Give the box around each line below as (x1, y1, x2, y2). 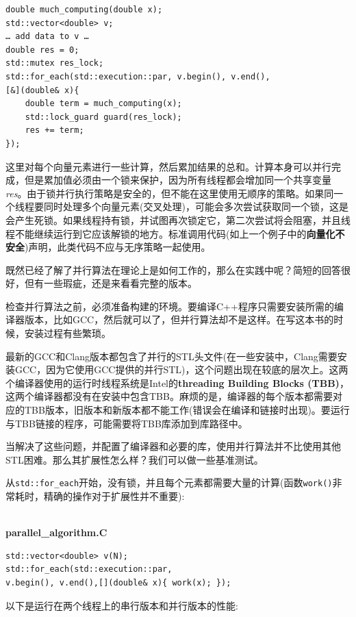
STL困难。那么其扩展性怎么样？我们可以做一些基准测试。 (5, 452, 264, 466)
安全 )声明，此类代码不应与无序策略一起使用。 (5, 240, 211, 254)
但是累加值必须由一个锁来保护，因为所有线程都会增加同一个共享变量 (24, 173, 331, 187)
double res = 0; (5, 45, 79, 55)
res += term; (25, 125, 84, 136)
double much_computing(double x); (5, 5, 163, 14)
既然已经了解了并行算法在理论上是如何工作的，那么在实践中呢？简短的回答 (5, 262, 341, 277)
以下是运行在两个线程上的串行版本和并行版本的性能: (5, 598, 238, 612)
